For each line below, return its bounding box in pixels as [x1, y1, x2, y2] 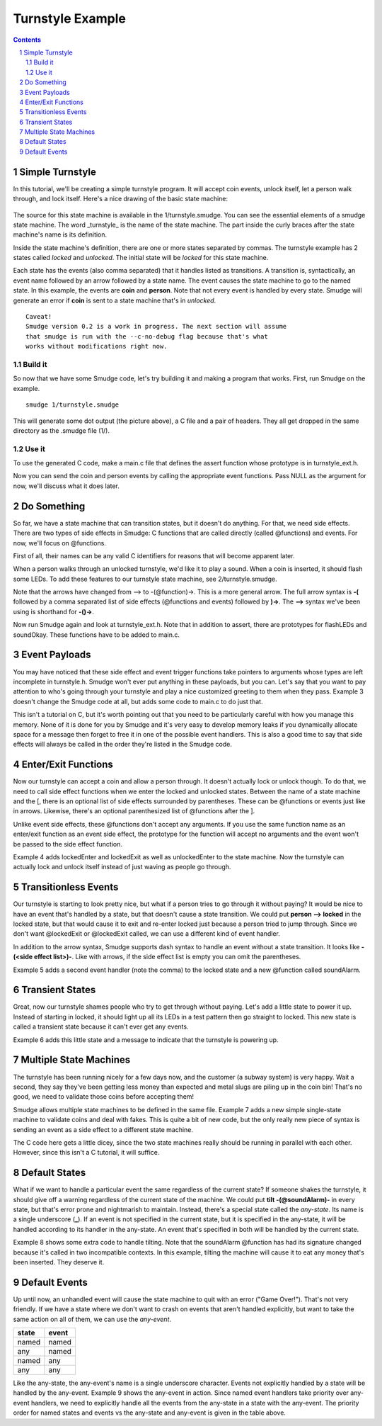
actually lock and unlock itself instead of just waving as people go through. [13, 863, 231, 871]
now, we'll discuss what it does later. [13, 482, 120, 490]
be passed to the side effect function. [13, 839, 123, 848]
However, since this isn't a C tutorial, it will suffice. [13, 1148, 160, 1157]
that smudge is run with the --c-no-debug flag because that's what [25, 332, 268, 340]
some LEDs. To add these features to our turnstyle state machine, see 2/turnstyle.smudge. [13, 575, 277, 583]
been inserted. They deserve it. [13, 1257, 105, 1266]
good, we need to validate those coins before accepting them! [13, 1092, 195, 1101]
